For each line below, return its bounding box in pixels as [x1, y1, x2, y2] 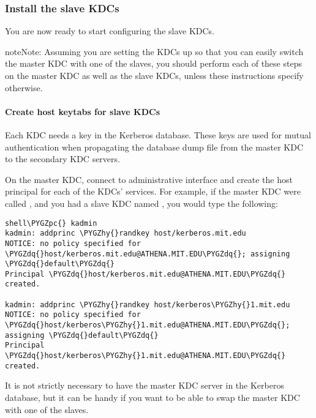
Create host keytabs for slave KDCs [5, 105, 160, 118]
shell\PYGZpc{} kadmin [5, 218, 97, 228]
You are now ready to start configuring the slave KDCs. [5, 24, 215, 37]
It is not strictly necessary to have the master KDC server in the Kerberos [5, 379, 284, 392]
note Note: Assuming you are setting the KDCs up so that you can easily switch [5, 45, 304, 58]
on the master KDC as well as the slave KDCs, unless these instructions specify [5, 69, 304, 81]
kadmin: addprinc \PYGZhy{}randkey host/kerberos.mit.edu [5, 229, 246, 238]
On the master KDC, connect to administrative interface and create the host [5, 173, 293, 185]
